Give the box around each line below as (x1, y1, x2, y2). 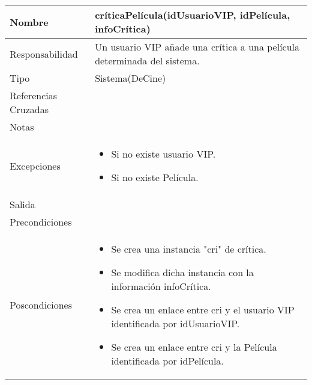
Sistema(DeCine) (95, 71, 166, 85)
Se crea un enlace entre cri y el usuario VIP (111, 303, 295, 316)
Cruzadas (10, 102, 49, 116)
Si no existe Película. (111, 170, 199, 184)
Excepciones (10, 158, 61, 173)
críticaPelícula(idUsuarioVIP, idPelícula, (95, 8, 290, 22)
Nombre (10, 14, 49, 29)
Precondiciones (10, 215, 72, 229)
